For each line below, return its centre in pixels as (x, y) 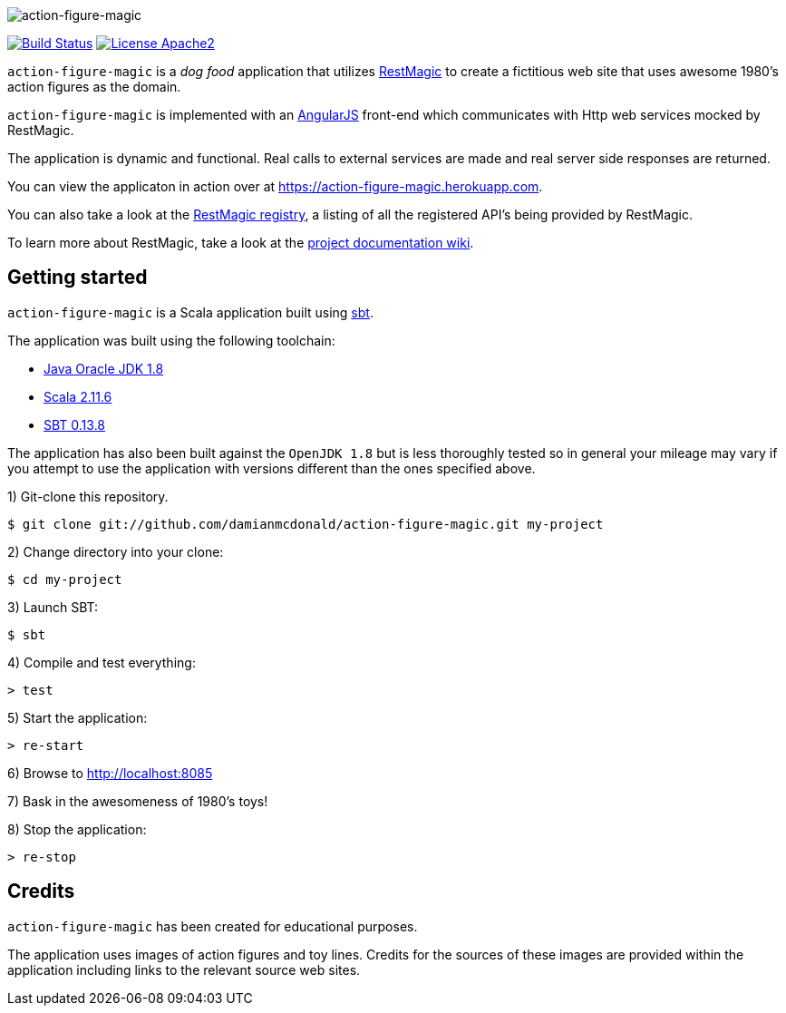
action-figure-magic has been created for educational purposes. (213, 926)
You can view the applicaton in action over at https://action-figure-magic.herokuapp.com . (275, 186)
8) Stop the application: (77, 829)
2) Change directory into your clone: (116, 551)
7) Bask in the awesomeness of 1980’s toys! (138, 801)
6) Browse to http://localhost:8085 (110, 773)
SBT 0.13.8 (75, 424)
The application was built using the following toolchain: (171, 340)
